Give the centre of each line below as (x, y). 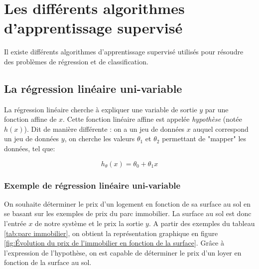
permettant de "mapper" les (204, 138)
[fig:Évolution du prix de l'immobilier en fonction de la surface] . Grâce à (114, 243)
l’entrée (15, 223)
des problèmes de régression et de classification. (76, 61)
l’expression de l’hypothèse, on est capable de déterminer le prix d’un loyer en (123, 252)
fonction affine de (30, 119)
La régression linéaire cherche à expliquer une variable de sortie (101, 109)
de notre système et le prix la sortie (89, 223)
